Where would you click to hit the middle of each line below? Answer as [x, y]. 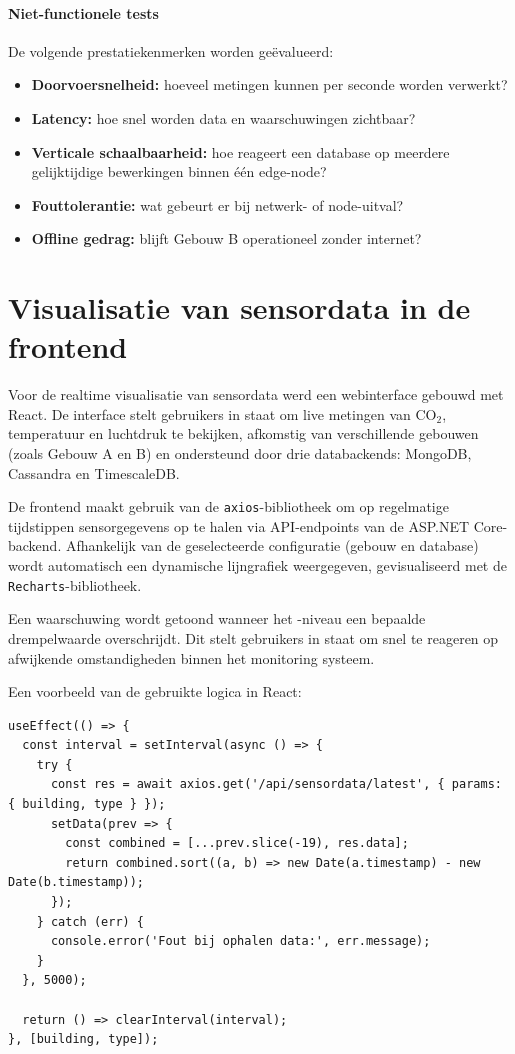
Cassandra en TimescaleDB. [94, 472]
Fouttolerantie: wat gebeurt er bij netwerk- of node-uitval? [217, 204]
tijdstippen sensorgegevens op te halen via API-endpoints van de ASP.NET [239, 525]
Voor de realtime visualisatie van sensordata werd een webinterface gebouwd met [256, 394]
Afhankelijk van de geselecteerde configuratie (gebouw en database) [272, 545]
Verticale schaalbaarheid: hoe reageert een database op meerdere [240, 151]
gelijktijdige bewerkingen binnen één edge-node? [179, 171]
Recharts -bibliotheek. [75, 584]
